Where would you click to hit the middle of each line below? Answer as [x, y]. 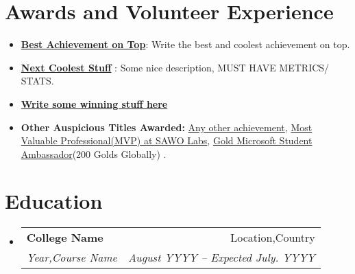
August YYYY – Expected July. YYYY [221, 258]
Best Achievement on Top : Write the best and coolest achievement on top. [185, 44]
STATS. [37, 81]
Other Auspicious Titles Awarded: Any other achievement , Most [167, 127]
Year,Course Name [72, 258]
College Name [65, 238]
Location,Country [273, 238]
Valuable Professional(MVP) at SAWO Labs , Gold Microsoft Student [167, 140]
